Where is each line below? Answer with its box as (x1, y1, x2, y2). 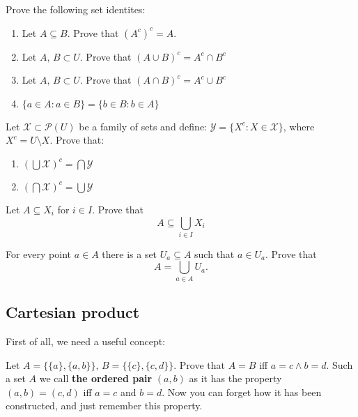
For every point (6, 246, 72, 261)
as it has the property (189, 371, 282, 386)
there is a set (102, 246, 157, 261)
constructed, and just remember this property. (6, 398, 203, 413)
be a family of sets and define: (79, 119, 208, 133)
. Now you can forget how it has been (162, 384, 322, 399)
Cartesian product (6, 301, 140, 323)
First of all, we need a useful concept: (6, 334, 166, 349)
